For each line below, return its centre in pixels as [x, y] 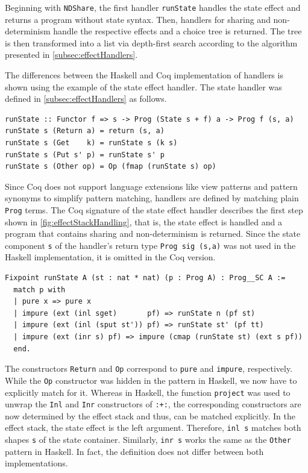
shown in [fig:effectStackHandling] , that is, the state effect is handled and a [143, 221]
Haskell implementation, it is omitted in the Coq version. [110, 257]
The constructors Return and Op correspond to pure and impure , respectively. [149, 368]
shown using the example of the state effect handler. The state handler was [143, 86]
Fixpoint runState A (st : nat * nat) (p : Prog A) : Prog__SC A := [145, 278]
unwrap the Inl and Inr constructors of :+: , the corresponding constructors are [153, 404]
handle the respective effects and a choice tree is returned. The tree [178, 31]
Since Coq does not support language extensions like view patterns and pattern [151, 186]
